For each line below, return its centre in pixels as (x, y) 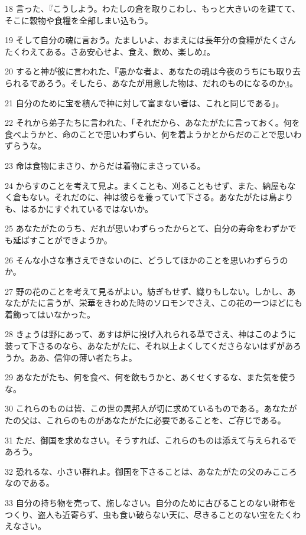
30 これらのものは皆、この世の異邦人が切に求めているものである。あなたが (151, 408)
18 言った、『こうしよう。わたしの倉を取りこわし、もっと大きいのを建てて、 (153, 8)
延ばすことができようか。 (62, 239)
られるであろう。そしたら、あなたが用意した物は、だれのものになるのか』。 (152, 82)
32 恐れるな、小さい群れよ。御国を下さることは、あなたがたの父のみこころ (151, 471)
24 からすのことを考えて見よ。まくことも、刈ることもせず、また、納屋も (146, 185)
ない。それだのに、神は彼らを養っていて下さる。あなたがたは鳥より (161, 197)
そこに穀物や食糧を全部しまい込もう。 (79, 20)
